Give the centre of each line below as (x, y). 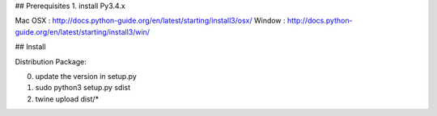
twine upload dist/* (67, 99)
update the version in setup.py (86, 76)
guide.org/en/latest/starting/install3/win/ (82, 31)
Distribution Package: (51, 61)
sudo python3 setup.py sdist (83, 88)
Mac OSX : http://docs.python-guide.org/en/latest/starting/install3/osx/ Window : (151, 21)
